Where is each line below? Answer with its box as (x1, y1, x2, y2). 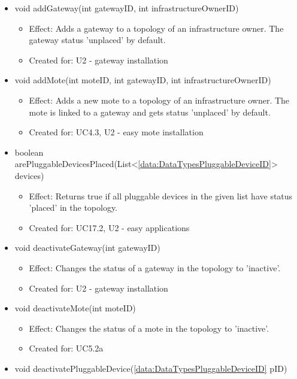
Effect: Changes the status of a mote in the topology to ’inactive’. (29, 322, 269, 334)
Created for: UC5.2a (29, 342, 104, 354)
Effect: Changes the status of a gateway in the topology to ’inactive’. (29, 261, 281, 274)
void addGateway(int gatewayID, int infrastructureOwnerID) (14, 2, 239, 14)
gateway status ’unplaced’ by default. (29, 34, 166, 46)
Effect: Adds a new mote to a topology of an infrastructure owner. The (29, 93, 290, 106)
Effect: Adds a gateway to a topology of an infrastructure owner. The (29, 22, 284, 34)
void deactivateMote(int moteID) (14, 302, 136, 314)
